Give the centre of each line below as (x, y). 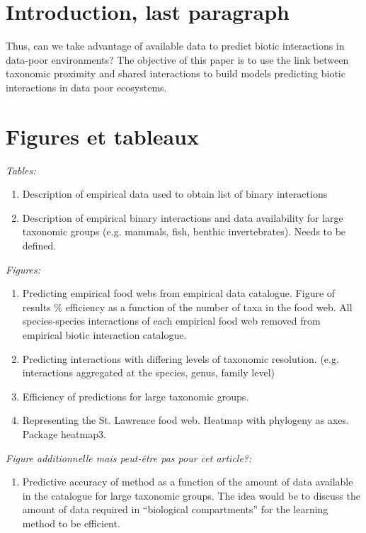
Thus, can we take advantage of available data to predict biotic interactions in (175, 46)
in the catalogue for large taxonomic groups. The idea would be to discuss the (191, 495)
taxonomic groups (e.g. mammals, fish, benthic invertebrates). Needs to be (184, 231)
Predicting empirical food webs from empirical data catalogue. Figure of (179, 293)
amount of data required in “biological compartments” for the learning (175, 509)
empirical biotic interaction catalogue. (104, 334)
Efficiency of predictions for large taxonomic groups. (136, 396)
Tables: (21, 170)
